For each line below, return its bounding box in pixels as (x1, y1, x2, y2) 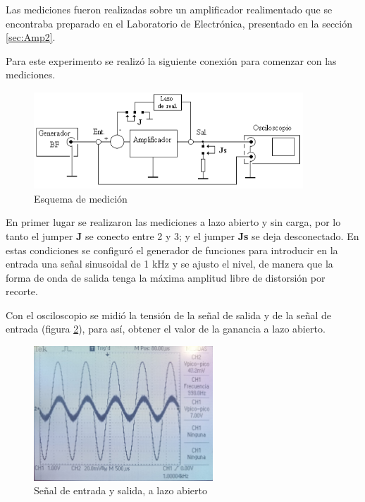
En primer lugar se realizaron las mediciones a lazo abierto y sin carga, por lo (6, 215, 341, 229)
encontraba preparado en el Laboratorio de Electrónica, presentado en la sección (6, 16, 352, 30)
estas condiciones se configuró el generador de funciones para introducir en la (6, 242, 338, 257)
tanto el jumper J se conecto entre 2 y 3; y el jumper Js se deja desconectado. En (6, 228, 359, 243)
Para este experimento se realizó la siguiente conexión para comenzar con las (6, 53, 337, 68)
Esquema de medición (34, 191, 128, 205)
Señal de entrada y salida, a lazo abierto (34, 483, 207, 498)
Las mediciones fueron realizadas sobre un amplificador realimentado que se (6, 2, 333, 16)
